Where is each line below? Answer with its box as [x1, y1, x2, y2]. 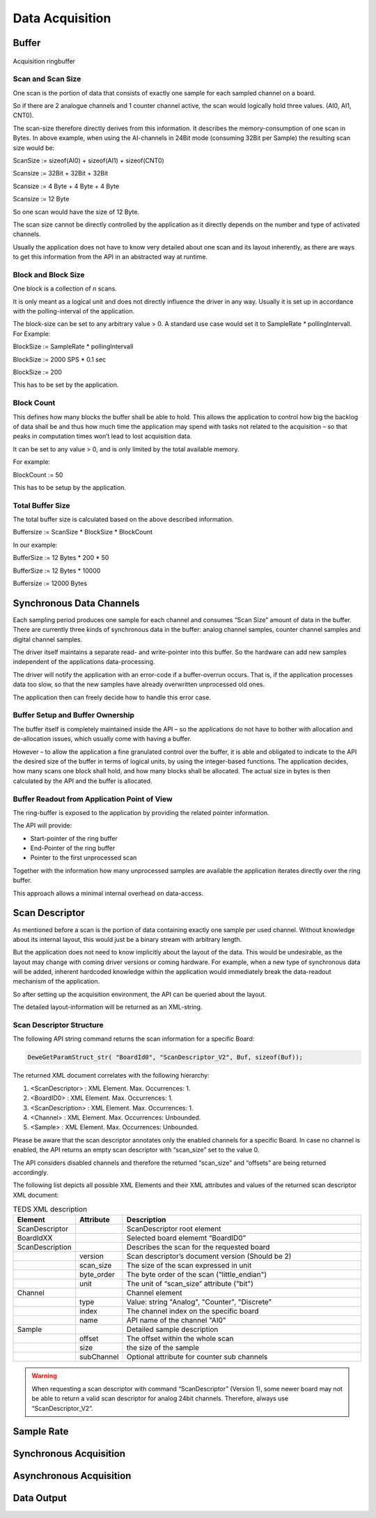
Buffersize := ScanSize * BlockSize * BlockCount [13, 528, 153, 536]
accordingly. [13, 1168, 49, 1177]
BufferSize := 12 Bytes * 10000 [13, 566, 101, 575]
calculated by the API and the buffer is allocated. [13, 777, 152, 785]
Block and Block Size [13, 270, 85, 279]
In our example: [13, 541, 58, 549]
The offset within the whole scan [126, 1334, 234, 1344]
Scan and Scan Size [13, 74, 81, 84]
